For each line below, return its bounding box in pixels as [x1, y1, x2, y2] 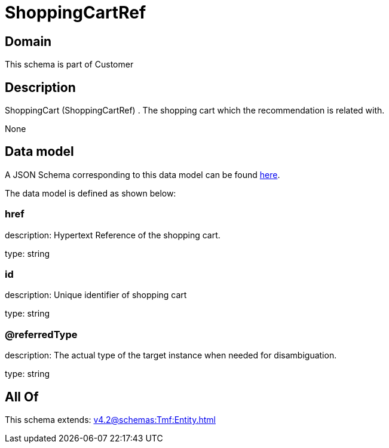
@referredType [5, 328, 78, 340]
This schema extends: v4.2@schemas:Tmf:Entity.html [5, 414, 216, 425]
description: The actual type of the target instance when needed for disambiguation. [5, 350, 337, 361]
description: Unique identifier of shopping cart [5, 290, 187, 300]
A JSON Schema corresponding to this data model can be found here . [5, 169, 280, 180]
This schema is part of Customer [5, 59, 134, 70]
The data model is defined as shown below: [5, 188, 176, 198]
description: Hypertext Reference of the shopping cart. [5, 229, 220, 240]
